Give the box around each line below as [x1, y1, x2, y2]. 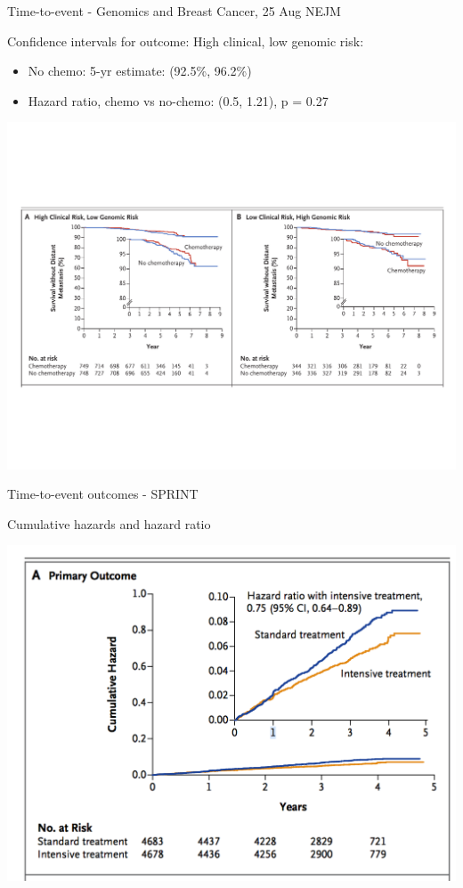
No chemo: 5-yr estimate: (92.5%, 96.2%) [28, 61, 252, 80]
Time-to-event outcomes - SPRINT [7, 485, 199, 503]
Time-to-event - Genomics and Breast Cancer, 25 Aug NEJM [7, 2, 341, 20]
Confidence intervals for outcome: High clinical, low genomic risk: [7, 31, 364, 50]
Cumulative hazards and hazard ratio [7, 514, 211, 533]
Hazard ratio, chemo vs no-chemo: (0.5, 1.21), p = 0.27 [28, 91, 329, 110]
